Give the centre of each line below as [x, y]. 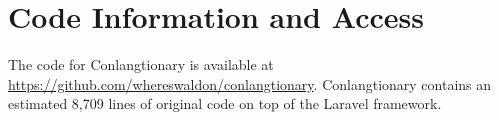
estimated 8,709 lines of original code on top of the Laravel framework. [225, 103]
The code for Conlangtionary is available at [141, 64]
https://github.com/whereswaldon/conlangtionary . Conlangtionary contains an [250, 83]
